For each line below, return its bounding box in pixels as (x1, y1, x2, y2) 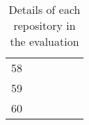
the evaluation (10, 33, 79, 49)
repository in (13, 17, 76, 33)
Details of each (8, 1, 81, 17)
